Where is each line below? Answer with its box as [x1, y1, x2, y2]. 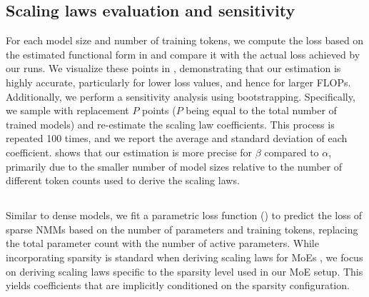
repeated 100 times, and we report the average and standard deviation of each [6, 131, 348, 146]
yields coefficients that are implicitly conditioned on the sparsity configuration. [6, 278, 350, 293]
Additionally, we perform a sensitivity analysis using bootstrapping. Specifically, [6, 89, 355, 104]
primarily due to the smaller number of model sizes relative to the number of [6, 158, 343, 173]
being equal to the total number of [186, 103, 337, 118]
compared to [264, 144, 319, 159]
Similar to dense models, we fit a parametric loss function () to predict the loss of [6, 208, 363, 223]
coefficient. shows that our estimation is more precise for [6, 144, 253, 159]
